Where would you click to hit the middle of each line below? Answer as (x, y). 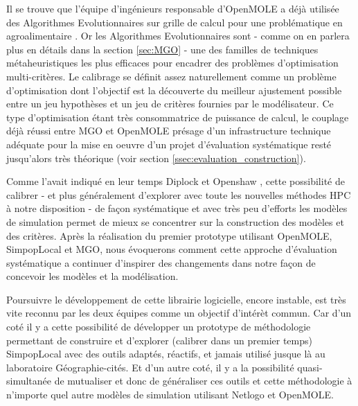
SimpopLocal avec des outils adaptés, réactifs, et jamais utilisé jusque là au (166, 354)
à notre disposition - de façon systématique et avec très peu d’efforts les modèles (177, 208)
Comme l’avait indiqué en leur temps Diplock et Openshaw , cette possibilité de (176, 181)
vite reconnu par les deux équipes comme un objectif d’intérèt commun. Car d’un (179, 313)
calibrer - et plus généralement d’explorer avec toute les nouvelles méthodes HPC (179, 194)
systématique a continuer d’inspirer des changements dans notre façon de (161, 262)
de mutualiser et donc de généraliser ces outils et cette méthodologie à (203, 381)
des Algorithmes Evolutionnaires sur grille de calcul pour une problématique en (174, 22)
